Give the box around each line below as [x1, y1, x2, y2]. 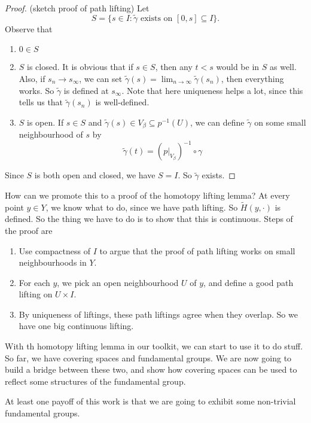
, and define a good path [203, 276, 294, 288]
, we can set [79, 72, 123, 84]
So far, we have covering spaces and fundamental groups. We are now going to [5, 351, 292, 364]
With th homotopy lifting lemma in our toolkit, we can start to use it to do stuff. [5, 340, 303, 352]
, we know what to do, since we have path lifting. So [45, 200, 238, 213]
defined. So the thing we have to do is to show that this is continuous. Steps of [5, 212, 293, 225]
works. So [19, 84, 54, 96]
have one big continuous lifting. [19, 319, 134, 332]
